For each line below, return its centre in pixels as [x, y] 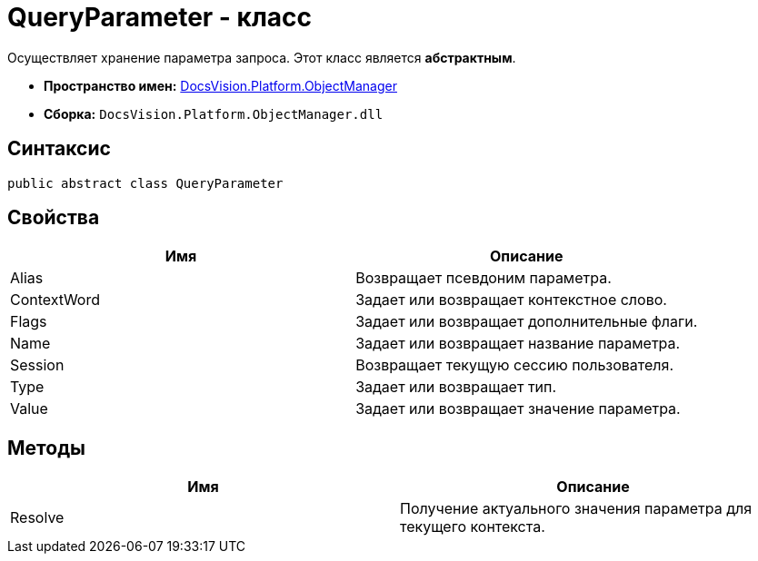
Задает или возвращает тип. [456, 387]
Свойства [54, 218]
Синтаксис [59, 149]
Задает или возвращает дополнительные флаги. [527, 322]
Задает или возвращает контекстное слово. [511, 300]
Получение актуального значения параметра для [576, 509]
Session [37, 365]
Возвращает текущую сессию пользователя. [515, 365]
